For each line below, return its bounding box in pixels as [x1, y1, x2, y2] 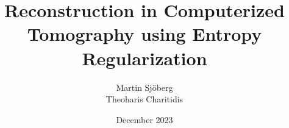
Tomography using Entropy [27, 21, 262, 46]
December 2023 [116, 113, 173, 126]
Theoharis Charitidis [105, 93, 184, 105]
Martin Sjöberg [116, 80, 173, 93]
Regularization [82, 45, 207, 70]
